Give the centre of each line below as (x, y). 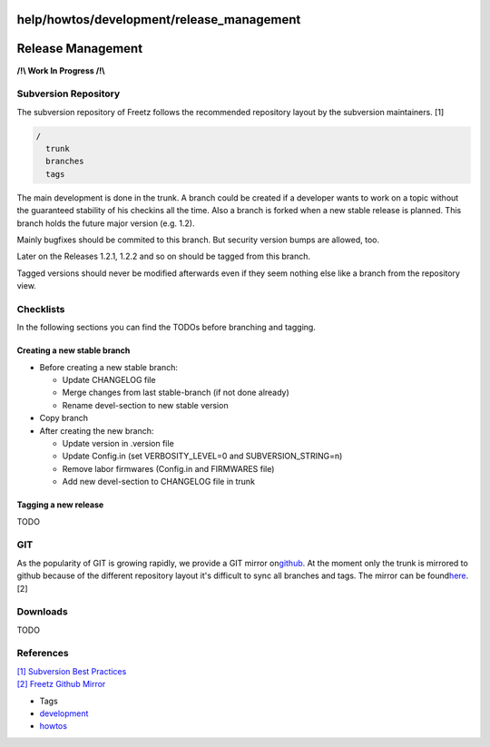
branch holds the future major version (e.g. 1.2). (106, 223)
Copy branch (64, 418)
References (43, 654)
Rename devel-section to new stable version (145, 405)
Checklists (41, 309)
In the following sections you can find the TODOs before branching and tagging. (167, 328)
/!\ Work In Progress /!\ (61, 70)
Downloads (42, 612)
